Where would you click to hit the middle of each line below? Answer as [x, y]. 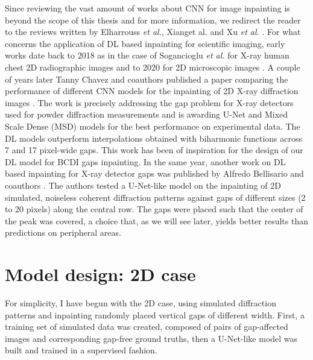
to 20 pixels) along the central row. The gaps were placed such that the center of [154, 209]
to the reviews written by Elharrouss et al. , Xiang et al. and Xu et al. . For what [153, 32]
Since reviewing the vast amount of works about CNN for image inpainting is [147, 8]
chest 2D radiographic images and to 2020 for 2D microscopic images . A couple [153, 67]
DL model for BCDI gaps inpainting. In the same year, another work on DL [145, 161]
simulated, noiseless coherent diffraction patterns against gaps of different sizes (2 [155, 197]
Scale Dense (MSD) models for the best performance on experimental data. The [153, 126]
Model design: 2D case [100, 274]
